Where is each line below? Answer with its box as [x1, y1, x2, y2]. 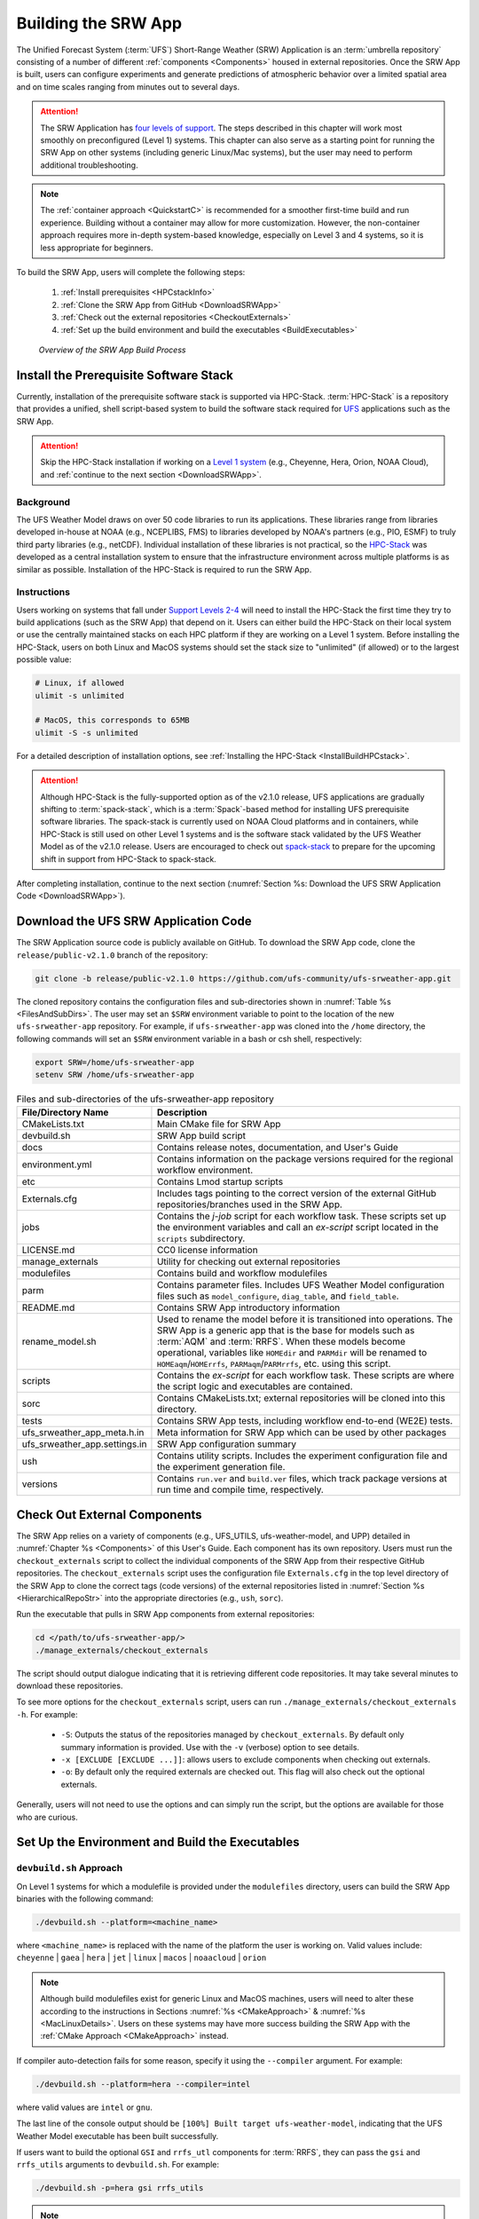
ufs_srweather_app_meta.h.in [21, 1426, 145, 1439]
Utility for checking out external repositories [156, 1256, 341, 1268]
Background [16, 495, 71, 508]
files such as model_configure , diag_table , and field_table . [156, 1290, 399, 1302]
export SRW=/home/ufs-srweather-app [35, 1057, 195, 1067]
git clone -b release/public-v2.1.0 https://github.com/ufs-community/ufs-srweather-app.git [35, 973, 452, 983]
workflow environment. [156, 1164, 254, 1176]
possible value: [16, 654, 72, 665]
